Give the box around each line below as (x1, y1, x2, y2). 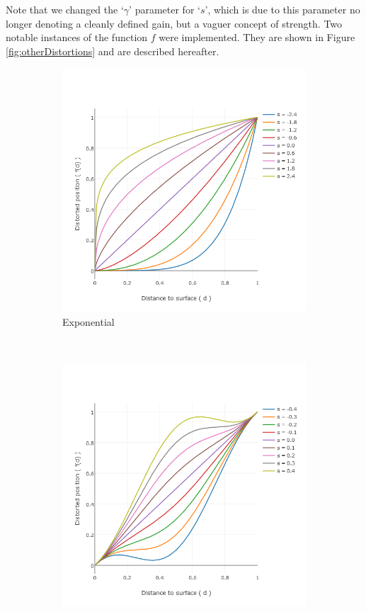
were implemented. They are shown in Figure (159, 30, 355, 45)
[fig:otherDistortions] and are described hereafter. (6, 43, 219, 58)
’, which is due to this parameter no (205, 2, 360, 16)
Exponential (62, 314, 115, 329)
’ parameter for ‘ (129, 2, 200, 16)
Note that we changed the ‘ (6, 2, 124, 16)
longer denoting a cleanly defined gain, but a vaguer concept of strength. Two (6, 16, 343, 30)
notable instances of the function (6, 30, 148, 45)
